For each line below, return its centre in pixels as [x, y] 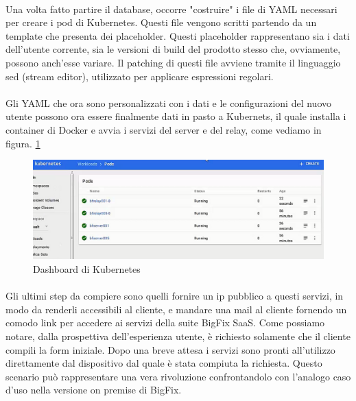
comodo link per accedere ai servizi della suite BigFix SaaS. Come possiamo [165, 323]
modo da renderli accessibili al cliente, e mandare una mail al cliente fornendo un [176, 309]
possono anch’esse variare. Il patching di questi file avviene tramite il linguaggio [173, 62]
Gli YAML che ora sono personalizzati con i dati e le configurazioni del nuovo [169, 102]
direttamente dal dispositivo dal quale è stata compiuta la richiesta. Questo [164, 363]
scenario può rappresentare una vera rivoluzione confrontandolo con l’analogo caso [178, 376]
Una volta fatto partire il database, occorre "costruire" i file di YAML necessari [171, 9]
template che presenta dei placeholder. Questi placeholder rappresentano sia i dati [178, 35]
